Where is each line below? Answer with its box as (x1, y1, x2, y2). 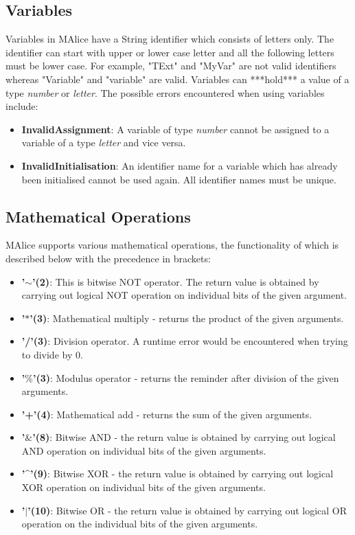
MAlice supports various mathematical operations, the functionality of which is (5, 238, 339, 252)
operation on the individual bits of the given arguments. (21, 516, 258, 531)
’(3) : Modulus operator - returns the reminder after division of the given (32, 370, 339, 385)
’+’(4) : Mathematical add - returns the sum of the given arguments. (21, 407, 312, 421)
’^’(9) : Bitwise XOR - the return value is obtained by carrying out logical (21, 466, 334, 481)
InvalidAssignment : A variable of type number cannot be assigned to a (21, 122, 330, 136)
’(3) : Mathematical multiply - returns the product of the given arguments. (30, 310, 344, 325)
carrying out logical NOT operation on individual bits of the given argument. (21, 288, 347, 302)
